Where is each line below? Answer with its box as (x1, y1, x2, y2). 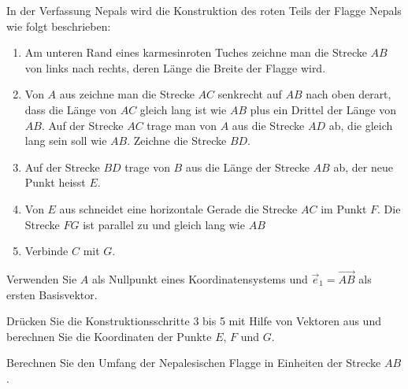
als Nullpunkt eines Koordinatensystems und (91, 270, 308, 287)
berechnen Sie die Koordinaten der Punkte (6, 328, 212, 344)
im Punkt (321, 200, 367, 217)
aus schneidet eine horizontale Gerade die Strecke (59, 200, 298, 217)
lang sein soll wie (24, 132, 107, 149)
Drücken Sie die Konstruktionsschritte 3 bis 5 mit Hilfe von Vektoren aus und (6, 313, 381, 329)
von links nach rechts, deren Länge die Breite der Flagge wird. (24, 59, 326, 76)
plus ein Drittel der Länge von (250, 101, 396, 117)
